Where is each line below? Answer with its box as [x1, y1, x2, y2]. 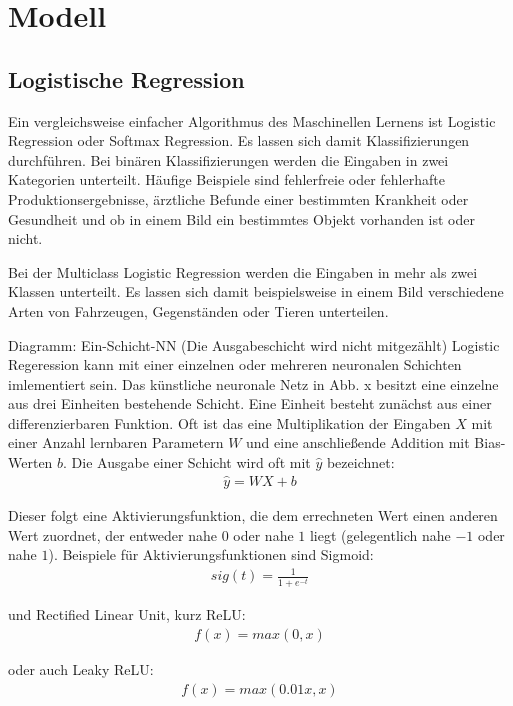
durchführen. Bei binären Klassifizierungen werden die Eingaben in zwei [8, 149, 449, 170]
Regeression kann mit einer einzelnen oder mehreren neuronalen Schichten [8, 354, 462, 375]
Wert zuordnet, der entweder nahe [8, 524, 217, 545]
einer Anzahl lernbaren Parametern [8, 432, 224, 453]
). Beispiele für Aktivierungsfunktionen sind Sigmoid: [48, 544, 374, 565]
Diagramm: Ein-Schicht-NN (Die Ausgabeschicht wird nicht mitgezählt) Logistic [8, 334, 500, 355]
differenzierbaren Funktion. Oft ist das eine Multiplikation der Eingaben [8, 412, 451, 433]
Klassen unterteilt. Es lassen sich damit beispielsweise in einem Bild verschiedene [8, 281, 504, 302]
